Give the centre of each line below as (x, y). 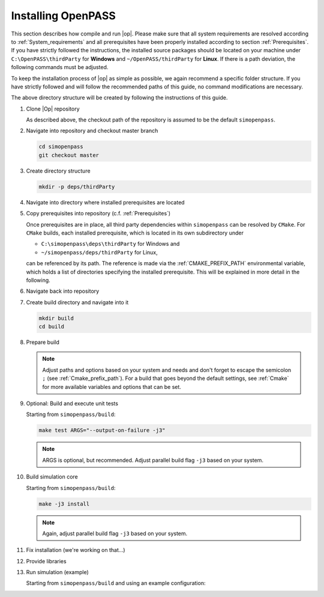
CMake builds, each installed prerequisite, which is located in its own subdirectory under (135, 233)
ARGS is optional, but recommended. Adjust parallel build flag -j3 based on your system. (153, 460)
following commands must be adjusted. (60, 67)
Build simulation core (52, 477)
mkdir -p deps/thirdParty (77, 187)
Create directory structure (58, 171)
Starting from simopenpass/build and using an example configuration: (116, 583)
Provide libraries (46, 561)
